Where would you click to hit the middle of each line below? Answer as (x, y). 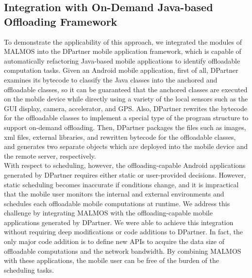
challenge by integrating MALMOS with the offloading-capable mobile (108, 213)
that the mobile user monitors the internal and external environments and (114, 194)
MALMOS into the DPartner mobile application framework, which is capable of (123, 51)
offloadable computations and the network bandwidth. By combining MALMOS (123, 251)
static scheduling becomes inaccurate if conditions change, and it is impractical (121, 184)
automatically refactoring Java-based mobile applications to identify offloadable (122, 60)
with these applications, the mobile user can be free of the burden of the (111, 260)
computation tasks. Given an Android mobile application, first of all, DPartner (121, 70)
